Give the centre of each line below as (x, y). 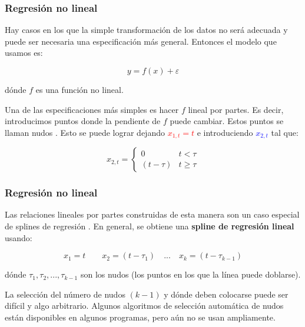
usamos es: (24, 53)
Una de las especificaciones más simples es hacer (92, 109)
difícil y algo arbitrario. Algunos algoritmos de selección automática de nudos (144, 306)
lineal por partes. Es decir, (236, 109)
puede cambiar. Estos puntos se (227, 121)
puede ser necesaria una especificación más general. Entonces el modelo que (141, 41)
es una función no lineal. (79, 89)
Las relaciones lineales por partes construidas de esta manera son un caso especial (152, 214)
